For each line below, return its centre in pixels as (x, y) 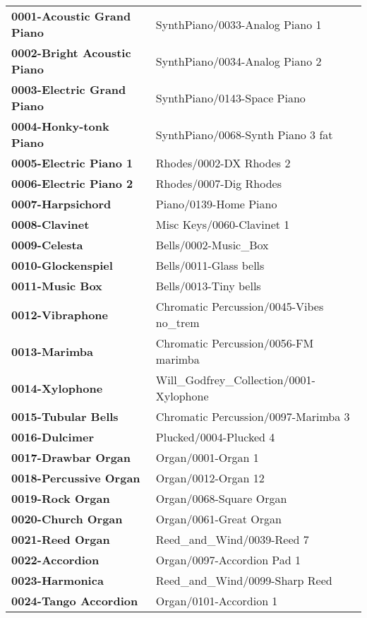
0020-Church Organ (67, 519)
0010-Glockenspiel (62, 265)
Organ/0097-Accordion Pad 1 (228, 560)
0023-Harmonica (58, 580)
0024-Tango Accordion (75, 601)
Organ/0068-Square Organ (221, 498)
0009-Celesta (47, 245)
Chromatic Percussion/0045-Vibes (240, 306)
